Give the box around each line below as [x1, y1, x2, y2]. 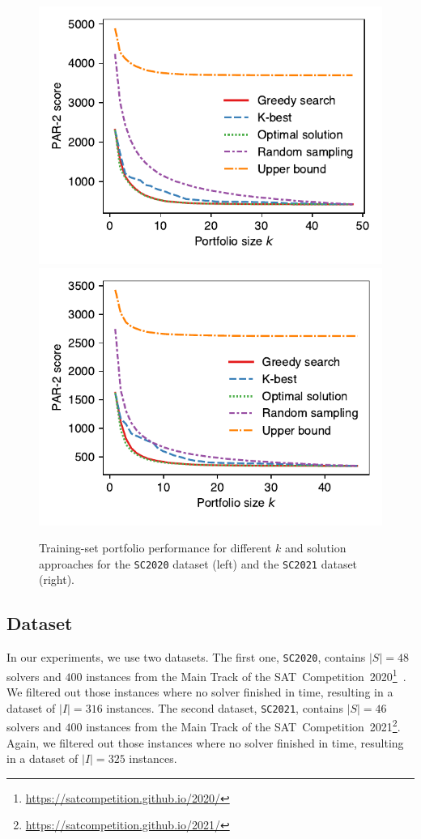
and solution [284, 539, 347, 556]
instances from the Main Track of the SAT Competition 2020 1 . [86, 665, 406, 684]
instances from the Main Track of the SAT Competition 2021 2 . [86, 716, 401, 735]
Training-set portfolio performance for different [39, 539, 272, 556]
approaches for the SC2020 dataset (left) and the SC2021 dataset [39, 555, 358, 572]
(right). [39, 571, 75, 588]
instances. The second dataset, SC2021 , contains [106, 699, 343, 716]
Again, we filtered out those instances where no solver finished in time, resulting [6, 734, 404, 751]
